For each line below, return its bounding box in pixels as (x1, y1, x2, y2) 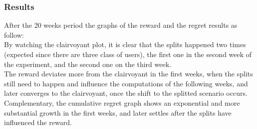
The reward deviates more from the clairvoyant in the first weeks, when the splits (4, 68, 253, 79)
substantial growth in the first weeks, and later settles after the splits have (4, 107, 232, 118)
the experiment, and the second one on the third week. (4, 59, 171, 69)
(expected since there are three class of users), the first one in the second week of (4, 49, 252, 59)
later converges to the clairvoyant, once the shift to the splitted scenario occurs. (4, 88, 248, 98)
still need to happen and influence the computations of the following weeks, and (4, 78, 248, 88)
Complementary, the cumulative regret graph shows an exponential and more (4, 97, 240, 108)
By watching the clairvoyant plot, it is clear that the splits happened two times (4, 39, 246, 50)
